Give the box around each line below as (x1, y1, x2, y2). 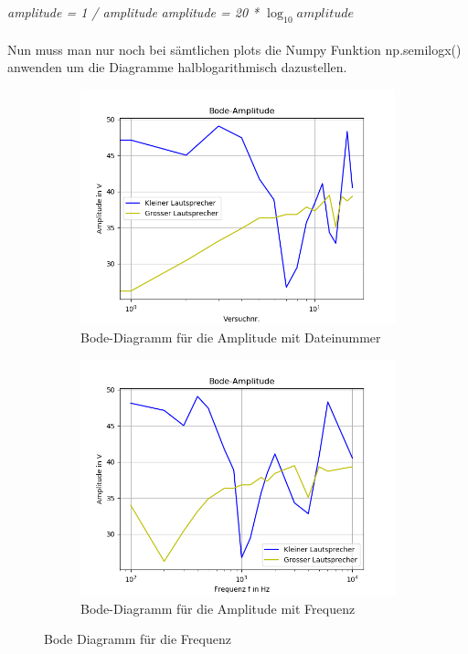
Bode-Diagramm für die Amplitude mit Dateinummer (80, 328, 381, 347)
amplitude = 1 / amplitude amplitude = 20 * (7, 3, 260, 22)
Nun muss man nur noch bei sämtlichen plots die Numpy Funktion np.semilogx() (7, 39, 462, 58)
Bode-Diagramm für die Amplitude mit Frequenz (80, 598, 356, 617)
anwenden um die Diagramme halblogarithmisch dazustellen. (7, 58, 347, 77)
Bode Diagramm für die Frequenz (44, 629, 231, 649)
